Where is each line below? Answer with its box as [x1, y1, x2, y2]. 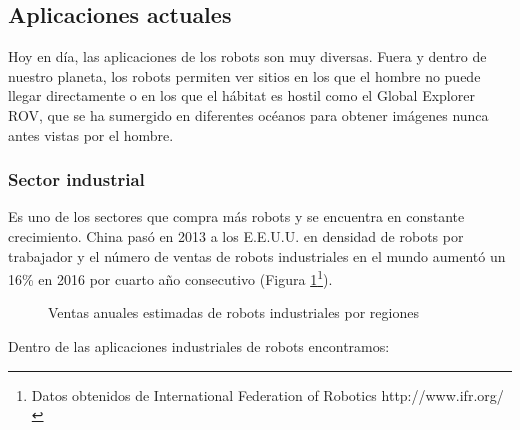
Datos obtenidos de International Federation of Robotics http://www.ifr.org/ [31, 384, 504, 405]
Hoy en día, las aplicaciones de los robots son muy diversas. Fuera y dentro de [8, 46, 487, 67]
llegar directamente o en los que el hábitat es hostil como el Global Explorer [8, 85, 475, 106]
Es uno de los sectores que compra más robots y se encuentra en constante [8, 206, 465, 227]
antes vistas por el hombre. [8, 124, 174, 145]
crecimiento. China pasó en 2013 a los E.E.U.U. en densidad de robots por [8, 225, 464, 246]
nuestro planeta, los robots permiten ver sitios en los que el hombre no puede [8, 65, 481, 86]
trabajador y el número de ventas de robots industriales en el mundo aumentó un [8, 245, 506, 266]
